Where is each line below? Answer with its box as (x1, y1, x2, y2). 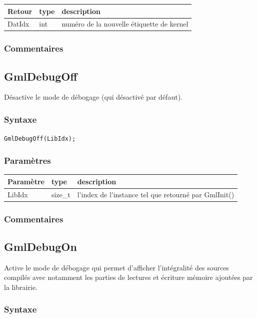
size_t (51, 189, 70, 199)
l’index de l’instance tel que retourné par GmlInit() (77, 189, 234, 199)
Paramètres (4, 154, 51, 166)
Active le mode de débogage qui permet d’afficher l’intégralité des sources (4, 262, 229, 272)
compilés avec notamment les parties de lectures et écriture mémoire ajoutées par (4, 272, 253, 282)
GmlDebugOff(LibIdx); (4, 135, 76, 143)
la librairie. (4, 281, 37, 292)
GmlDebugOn (4, 238, 77, 254)
